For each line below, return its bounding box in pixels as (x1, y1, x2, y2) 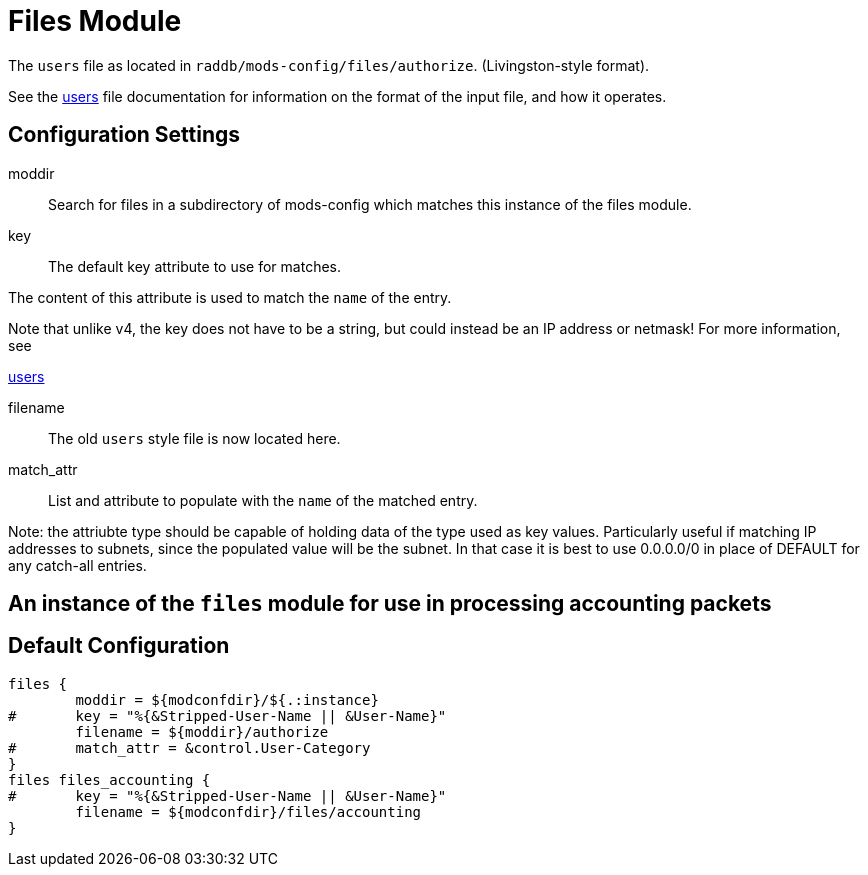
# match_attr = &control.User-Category (8, 739, 371, 756)
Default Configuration (8, 633, 230, 659)
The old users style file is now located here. (48, 429, 341, 447)
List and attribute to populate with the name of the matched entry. (48, 491, 478, 509)
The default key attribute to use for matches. (48, 257, 341, 275)
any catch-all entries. (8, 556, 147, 574)
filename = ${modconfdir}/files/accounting (75, 803, 422, 820)
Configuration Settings (8, 122, 241, 148)
